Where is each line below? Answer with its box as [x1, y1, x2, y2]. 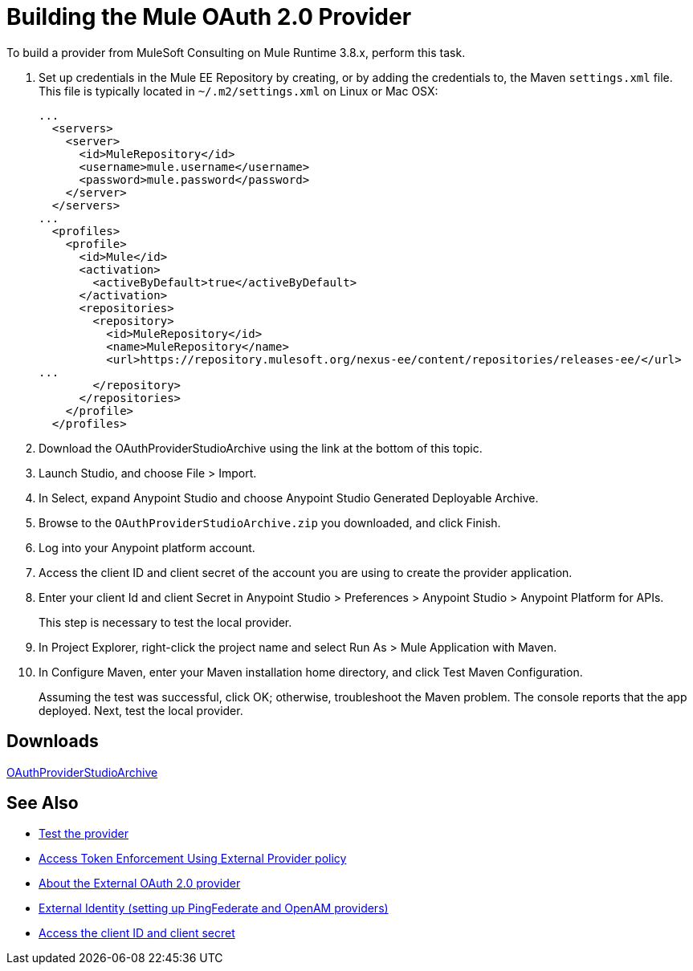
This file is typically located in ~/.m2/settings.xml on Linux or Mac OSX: [39, 83, 438, 98]
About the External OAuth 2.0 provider [39, 876, 241, 891]
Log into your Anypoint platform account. [39, 540, 255, 555]
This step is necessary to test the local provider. [39, 615, 292, 629]
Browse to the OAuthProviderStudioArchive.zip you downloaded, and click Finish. [39, 515, 501, 530]
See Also [6, 793, 79, 814]
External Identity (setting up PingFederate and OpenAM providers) [39, 901, 389, 916]
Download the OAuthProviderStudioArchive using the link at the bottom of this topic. [39, 441, 483, 455]
